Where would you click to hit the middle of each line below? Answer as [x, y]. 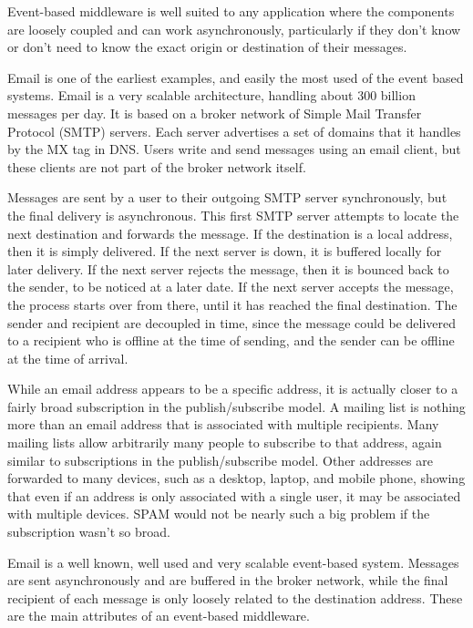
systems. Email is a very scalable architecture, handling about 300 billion [211, 95]
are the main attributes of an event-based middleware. [159, 616]
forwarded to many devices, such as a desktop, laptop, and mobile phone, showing [236, 478]
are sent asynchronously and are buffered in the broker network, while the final [228, 580]
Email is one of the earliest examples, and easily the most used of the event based [236, 77]
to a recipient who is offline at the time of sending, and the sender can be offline [231, 340]
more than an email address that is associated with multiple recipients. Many [223, 424]
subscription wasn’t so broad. [89, 532]
